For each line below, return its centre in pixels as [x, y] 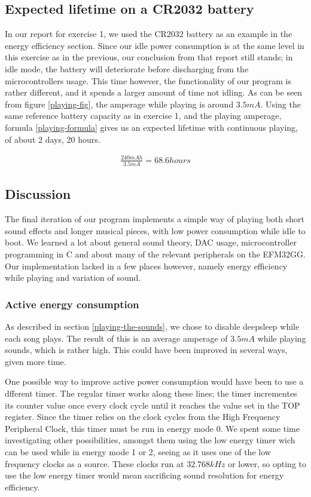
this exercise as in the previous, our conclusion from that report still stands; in [149, 57]
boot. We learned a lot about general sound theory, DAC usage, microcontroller [151, 242]
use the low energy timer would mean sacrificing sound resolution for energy [144, 475]
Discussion [38, 194]
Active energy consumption [72, 304]
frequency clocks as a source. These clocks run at [94, 463]
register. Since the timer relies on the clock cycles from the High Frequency [143, 417]
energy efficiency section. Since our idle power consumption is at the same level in [155, 45]
